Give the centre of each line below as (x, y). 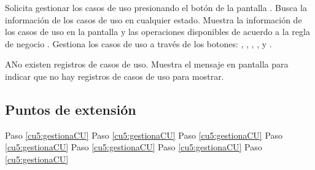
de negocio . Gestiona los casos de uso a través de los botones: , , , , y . (138, 43)
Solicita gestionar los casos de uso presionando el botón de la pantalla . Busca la (156, 7)
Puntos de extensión (71, 109)
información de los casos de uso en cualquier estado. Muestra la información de (154, 19)
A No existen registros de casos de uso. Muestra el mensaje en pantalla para (147, 64)
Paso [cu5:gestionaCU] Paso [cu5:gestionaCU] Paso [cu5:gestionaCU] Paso (144, 135)
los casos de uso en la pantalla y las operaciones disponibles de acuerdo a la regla (157, 32)
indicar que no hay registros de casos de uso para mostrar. (115, 76)
